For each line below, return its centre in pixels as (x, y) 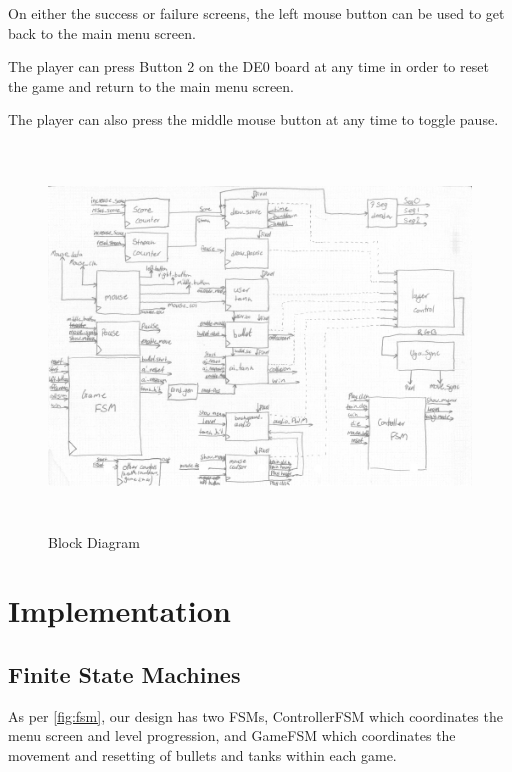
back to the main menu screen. (102, 32)
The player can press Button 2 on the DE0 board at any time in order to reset (248, 66)
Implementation (119, 610)
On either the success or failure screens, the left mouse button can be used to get (256, 13)
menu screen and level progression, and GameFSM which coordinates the (232, 735)
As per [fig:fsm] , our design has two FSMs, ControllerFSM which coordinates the (255, 715)
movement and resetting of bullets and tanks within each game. (202, 754)
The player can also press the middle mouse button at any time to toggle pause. (253, 119)
